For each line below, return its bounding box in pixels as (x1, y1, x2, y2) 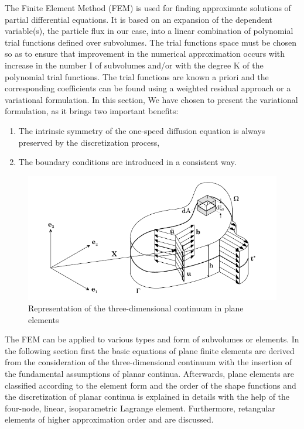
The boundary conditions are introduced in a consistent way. (18, 156, 237, 168)
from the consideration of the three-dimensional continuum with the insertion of (5, 356, 292, 368)
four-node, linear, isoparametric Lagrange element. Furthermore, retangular (5, 401, 275, 414)
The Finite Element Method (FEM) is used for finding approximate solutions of (5, 2, 291, 13)
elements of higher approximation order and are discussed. (5, 413, 214, 425)
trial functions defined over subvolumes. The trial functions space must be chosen (5, 36, 297, 48)
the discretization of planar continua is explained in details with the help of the (5, 390, 290, 403)
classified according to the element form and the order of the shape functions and (5, 379, 296, 391)
